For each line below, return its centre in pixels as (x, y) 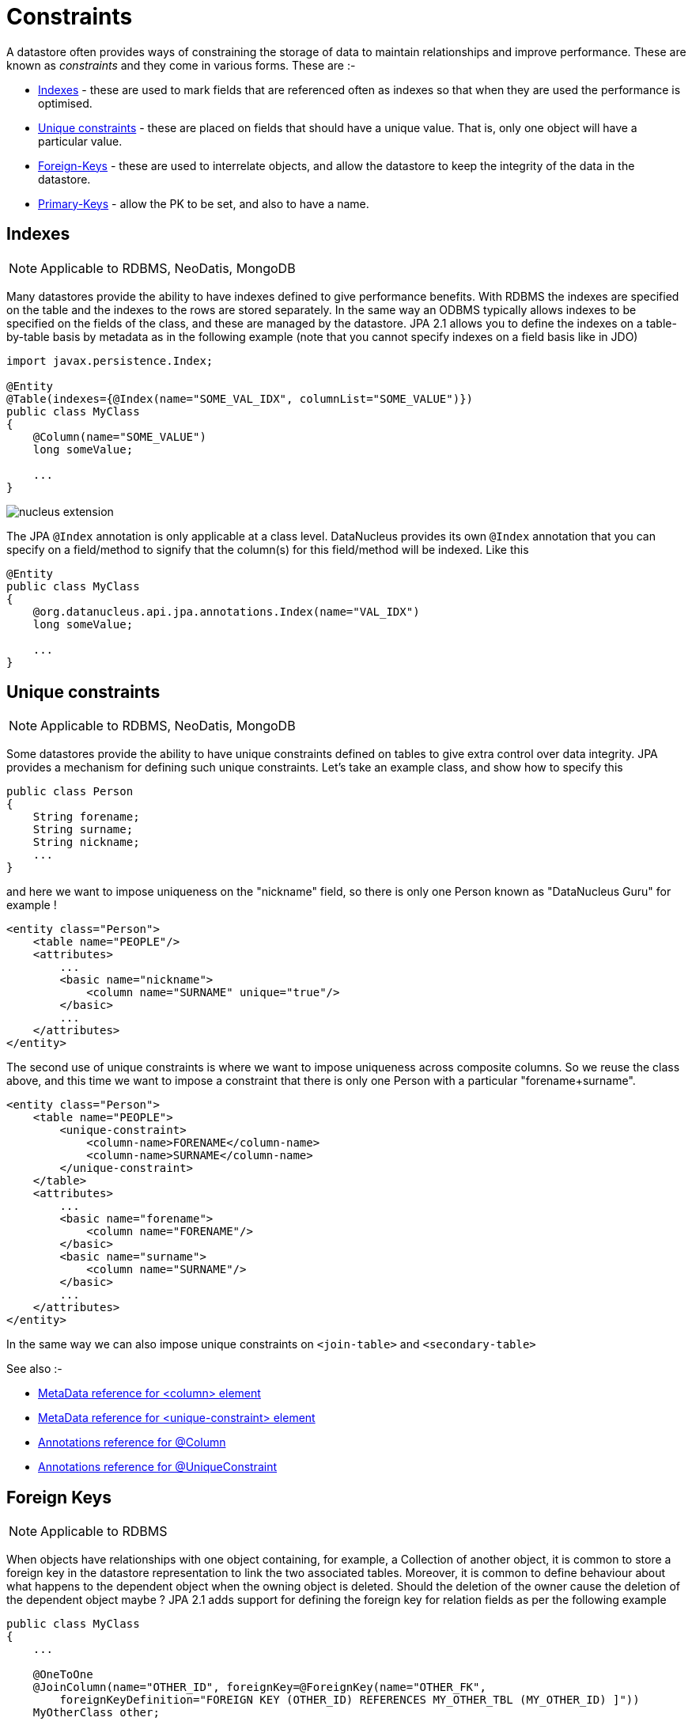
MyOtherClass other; (96, 1713)
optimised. (65, 103)
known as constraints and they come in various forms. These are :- (181, 65)
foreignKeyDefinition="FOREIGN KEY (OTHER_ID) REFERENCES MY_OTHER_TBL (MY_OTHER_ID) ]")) (350, 1700)
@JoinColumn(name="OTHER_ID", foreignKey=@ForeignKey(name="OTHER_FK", (259, 1687)
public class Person (70, 792)
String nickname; (86, 842)
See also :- (34, 1369)
